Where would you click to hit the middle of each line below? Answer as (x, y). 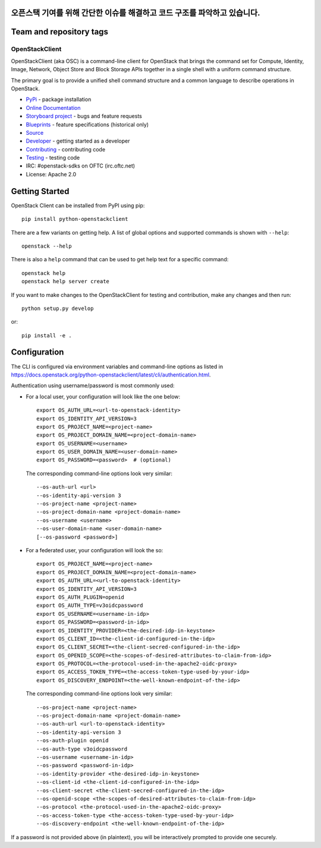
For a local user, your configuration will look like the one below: (103, 396)
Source (35, 132)
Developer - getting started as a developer (78, 141)
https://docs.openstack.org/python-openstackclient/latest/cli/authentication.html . (111, 375)
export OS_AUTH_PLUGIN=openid (81, 597)
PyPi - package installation (59, 99)
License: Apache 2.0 (51, 174)
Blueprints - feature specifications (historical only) (87, 124)
